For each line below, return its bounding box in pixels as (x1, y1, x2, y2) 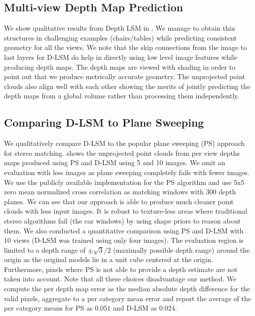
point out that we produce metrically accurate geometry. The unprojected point (4, 71, 246, 82)
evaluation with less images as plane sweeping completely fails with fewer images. (4, 167, 250, 177)
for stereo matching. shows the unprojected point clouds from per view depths (4, 147, 240, 158)
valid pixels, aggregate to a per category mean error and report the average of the (4, 293, 251, 303)
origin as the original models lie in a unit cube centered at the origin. (4, 254, 213, 265)
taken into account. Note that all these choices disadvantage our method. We (4, 273, 237, 284)
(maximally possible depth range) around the (113, 244, 250, 255)
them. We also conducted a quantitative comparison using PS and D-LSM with (4, 225, 244, 235)
